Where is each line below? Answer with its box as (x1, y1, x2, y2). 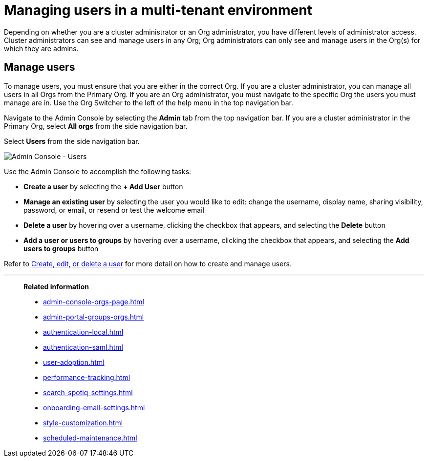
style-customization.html (43, 418, 123, 427)
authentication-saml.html (43, 342, 123, 351)
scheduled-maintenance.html (43, 433, 137, 442)
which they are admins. (4, 44, 79, 53)
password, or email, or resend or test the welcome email (23, 205, 204, 214)
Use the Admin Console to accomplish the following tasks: (4, 167, 192, 176)
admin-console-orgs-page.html (43, 297, 144, 306)
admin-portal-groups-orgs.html (43, 312, 144, 321)
